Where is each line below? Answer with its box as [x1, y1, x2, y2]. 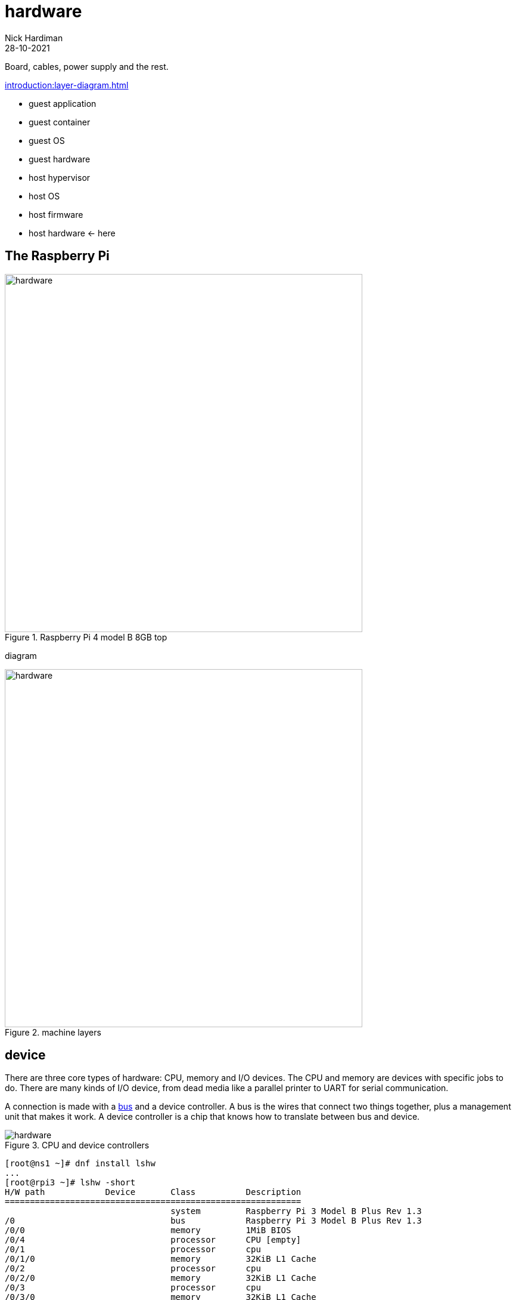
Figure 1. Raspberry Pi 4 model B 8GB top [5, 631, 167, 642]
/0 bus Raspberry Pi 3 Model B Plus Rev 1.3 [5, 1216, 422, 1226]
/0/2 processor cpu [5, 1264, 261, 1274]
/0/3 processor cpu [5, 1283, 261, 1293]
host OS [29, 190, 60, 201]
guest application [29, 98, 97, 109]
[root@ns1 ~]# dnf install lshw [5, 1159, 156, 1169]
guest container [29, 116, 91, 127]
